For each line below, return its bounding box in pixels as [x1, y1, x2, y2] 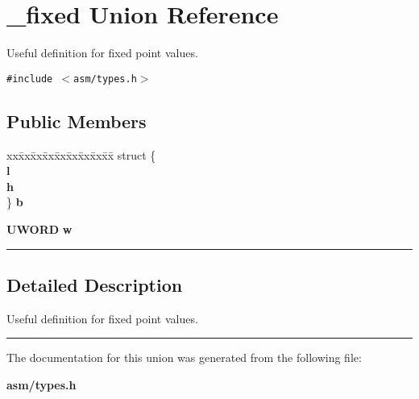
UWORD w [6, 220, 73, 237]
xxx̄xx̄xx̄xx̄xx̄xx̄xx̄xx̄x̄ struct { [6, 146, 156, 163]
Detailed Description [6, 272, 183, 297]
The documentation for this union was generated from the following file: [6, 349, 362, 366]
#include [6, 73, 53, 85]
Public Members [6, 108, 147, 133]
